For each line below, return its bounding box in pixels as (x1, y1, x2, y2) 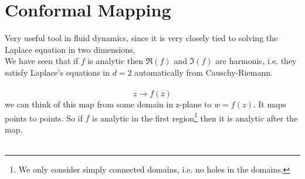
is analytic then (87, 55, 144, 67)
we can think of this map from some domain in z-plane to (5, 98, 212, 110)
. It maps (253, 98, 286, 110)
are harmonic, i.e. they (215, 55, 297, 67)
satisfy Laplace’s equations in (5, 66, 110, 78)
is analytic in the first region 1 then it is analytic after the (91, 110, 298, 124)
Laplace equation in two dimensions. (5, 43, 135, 55)
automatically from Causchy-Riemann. (134, 66, 273, 78)
